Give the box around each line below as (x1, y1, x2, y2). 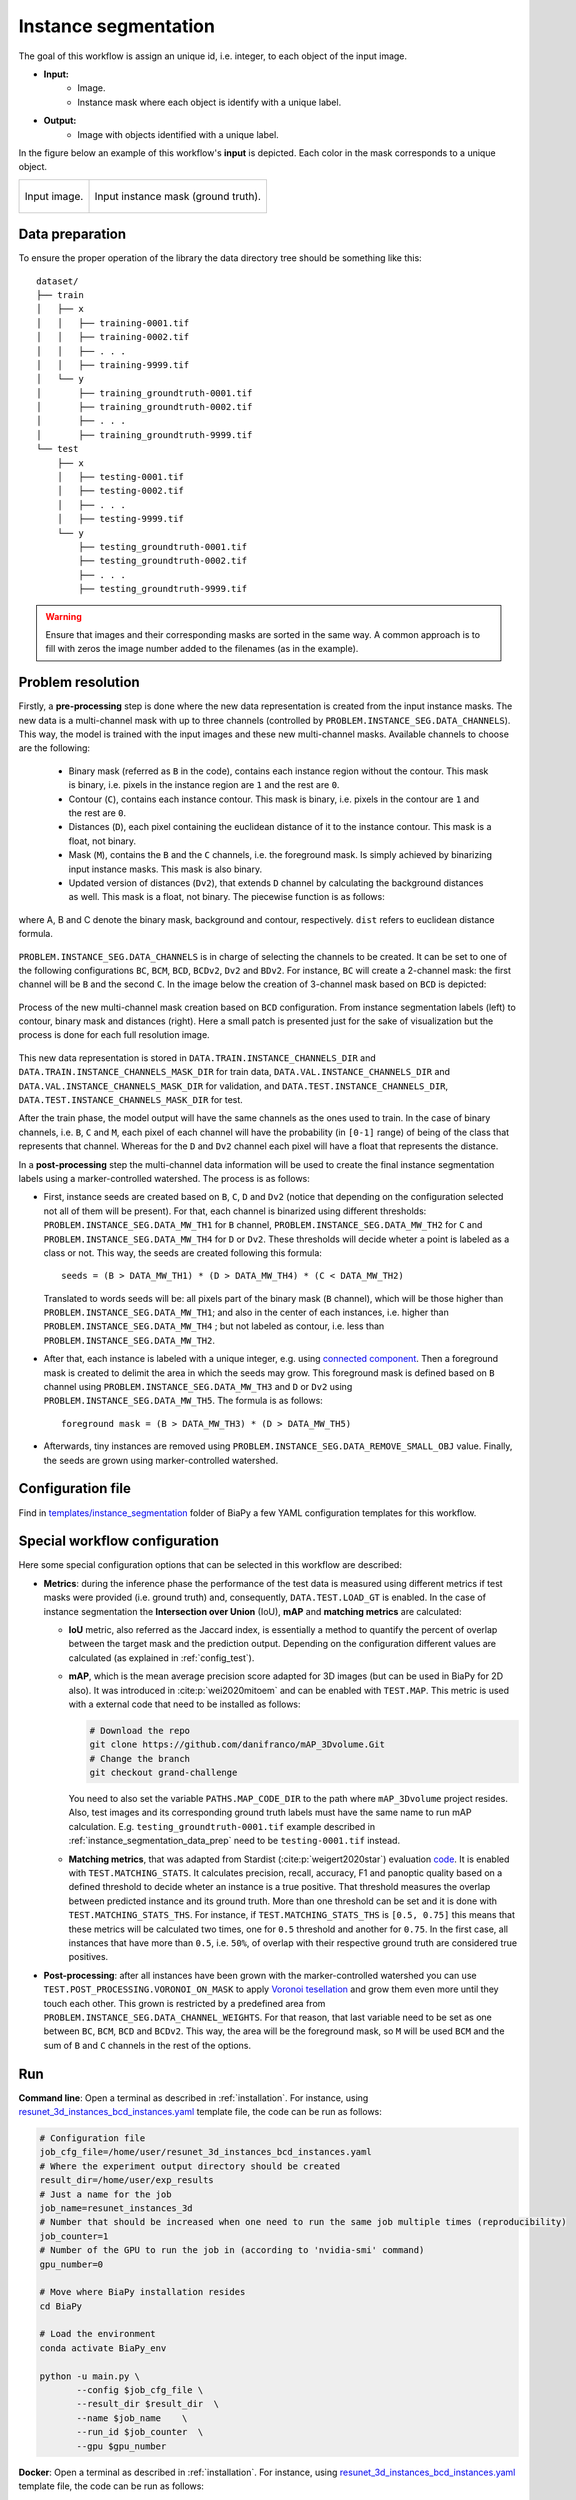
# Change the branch (89, 1753, 190, 1764)
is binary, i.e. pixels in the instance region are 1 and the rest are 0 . (68, 779, 340, 791)
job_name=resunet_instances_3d (39, 2202, 194, 2214)
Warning (45, 610, 82, 622)
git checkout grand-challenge (89, 1767, 238, 1779)
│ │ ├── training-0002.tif (36, 331, 190, 343)
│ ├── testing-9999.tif (56, 513, 185, 525)
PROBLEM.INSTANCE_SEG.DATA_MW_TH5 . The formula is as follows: (43, 1395, 324, 1407)
